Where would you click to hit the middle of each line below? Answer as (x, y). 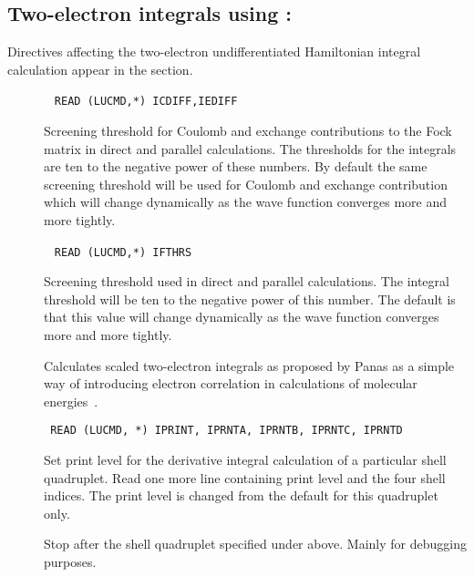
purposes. (70, 562)
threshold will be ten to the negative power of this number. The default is (250, 299)
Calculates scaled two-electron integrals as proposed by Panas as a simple (249, 365)
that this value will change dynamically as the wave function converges (242, 317)
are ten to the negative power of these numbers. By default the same (236, 166)
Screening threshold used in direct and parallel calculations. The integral (247, 281)
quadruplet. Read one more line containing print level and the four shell (245, 477)
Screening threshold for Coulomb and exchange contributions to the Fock (248, 131)
